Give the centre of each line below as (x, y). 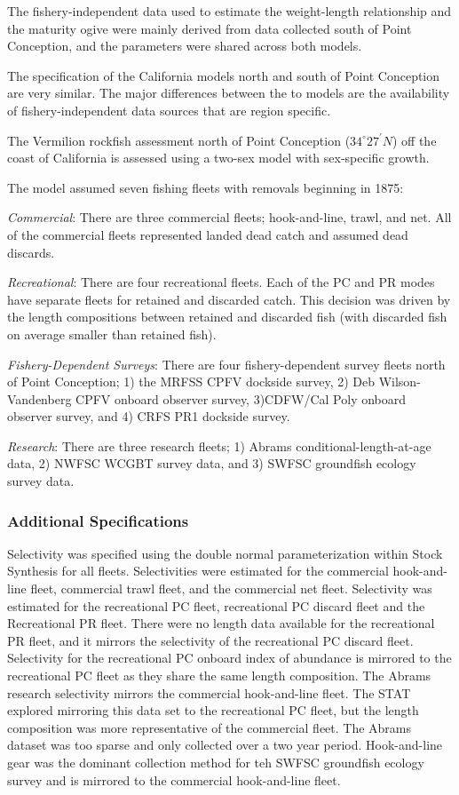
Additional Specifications (98, 520)
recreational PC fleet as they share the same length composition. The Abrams (219, 676)
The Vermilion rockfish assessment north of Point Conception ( (179, 140)
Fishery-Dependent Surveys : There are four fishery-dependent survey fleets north (226, 364)
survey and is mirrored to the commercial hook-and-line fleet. (174, 779)
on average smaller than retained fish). (112, 334)
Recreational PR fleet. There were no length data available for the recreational (221, 623)
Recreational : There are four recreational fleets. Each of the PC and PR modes (221, 282)
